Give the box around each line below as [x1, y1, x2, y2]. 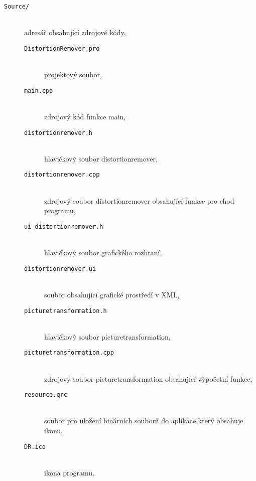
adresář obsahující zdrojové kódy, [24, 27, 126, 38]
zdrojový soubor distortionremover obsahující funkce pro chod [44, 195, 234, 206]
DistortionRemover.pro [24, 45, 100, 52]
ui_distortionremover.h [24, 223, 103, 230]
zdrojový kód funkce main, [44, 111, 126, 121]
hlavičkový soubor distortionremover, [44, 153, 158, 164]
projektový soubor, [44, 69, 102, 80]
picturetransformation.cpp [24, 349, 114, 357]
